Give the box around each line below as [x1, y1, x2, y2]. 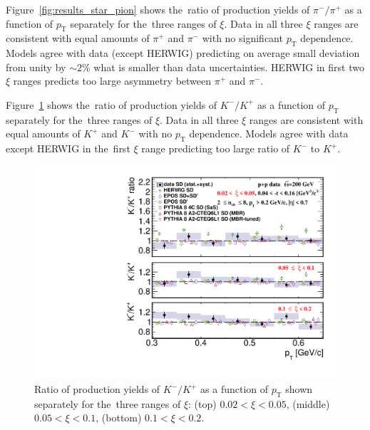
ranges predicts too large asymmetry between [13, 73, 212, 88]
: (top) [188, 396, 217, 411]
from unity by [6, 59, 66, 74]
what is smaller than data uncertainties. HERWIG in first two [93, 59, 364, 74]
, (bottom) [96, 410, 142, 425]
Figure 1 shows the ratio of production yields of [6, 97, 217, 112]
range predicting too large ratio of [141, 141, 290, 156]
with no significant [202, 31, 283, 46]
